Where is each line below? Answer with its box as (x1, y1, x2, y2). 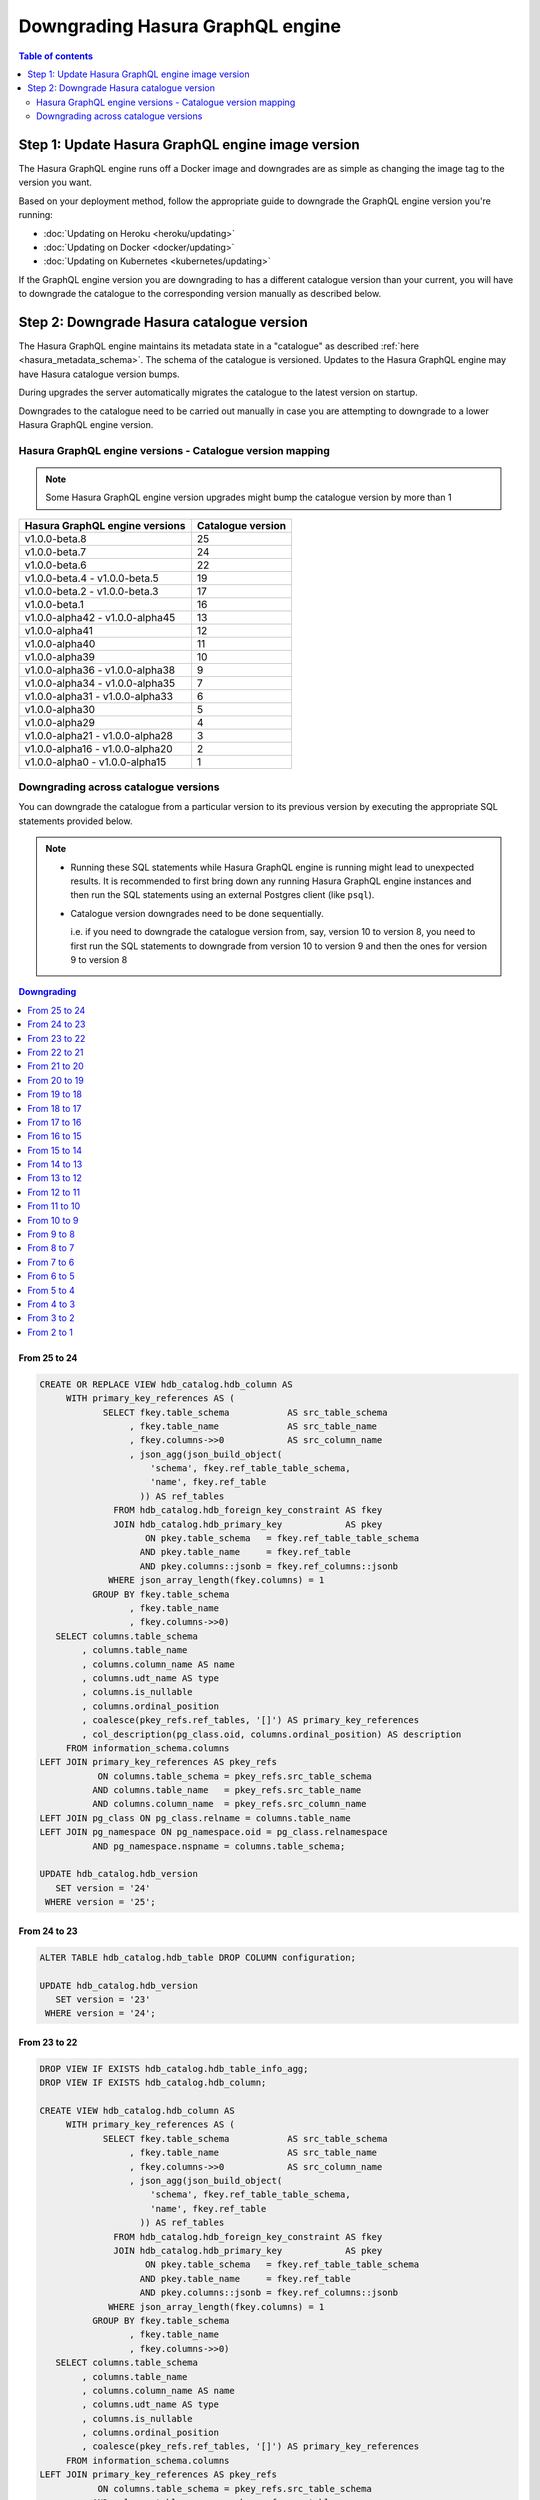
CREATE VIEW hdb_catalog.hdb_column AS (39, 2105, 235, 2117)
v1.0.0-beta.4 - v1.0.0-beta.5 (24, 571, 159, 585)
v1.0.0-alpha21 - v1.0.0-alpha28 (24, 728, 174, 742)
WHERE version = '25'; (45, 1896, 157, 1908)
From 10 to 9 (27, 1214, 79, 1226)
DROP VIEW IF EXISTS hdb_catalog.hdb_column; (39, 2077, 267, 2089)
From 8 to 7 (27, 1242, 75, 1254)
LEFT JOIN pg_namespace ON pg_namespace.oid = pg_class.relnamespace (39, 1826, 388, 1838)
